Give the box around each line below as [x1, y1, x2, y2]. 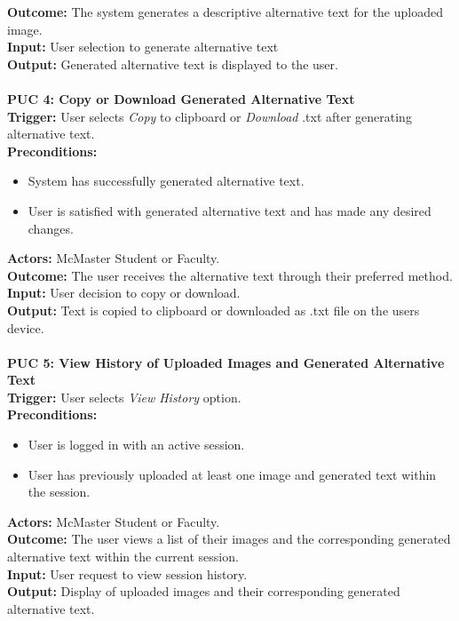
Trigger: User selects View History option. [7, 387, 241, 406]
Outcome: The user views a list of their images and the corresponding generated [7, 529, 451, 548]
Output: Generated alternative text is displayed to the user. [7, 54, 338, 73]
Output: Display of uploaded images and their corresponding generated [7, 582, 400, 601]
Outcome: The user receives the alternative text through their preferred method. [7, 266, 453, 284]
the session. [28, 482, 91, 501]
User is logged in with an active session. [28, 435, 245, 454]
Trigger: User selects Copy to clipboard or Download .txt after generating [7, 107, 412, 125]
